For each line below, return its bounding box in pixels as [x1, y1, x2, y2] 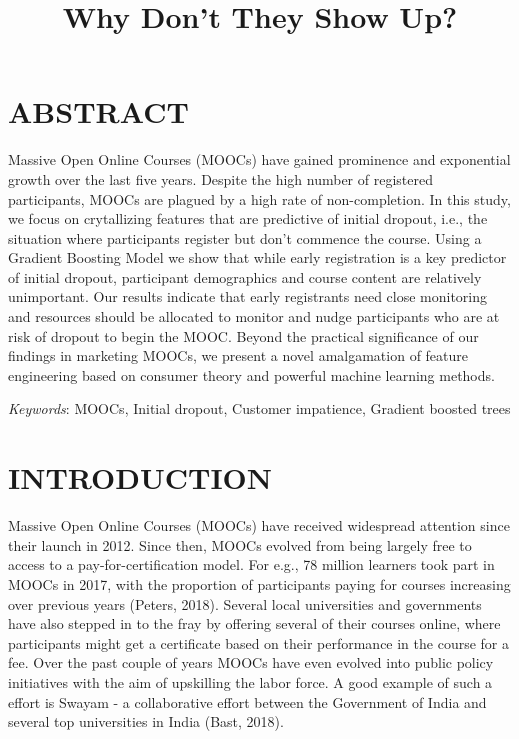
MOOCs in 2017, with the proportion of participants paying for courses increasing [8, 573, 511, 594]
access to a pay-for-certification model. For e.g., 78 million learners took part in [8, 554, 495, 575]
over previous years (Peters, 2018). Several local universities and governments [8, 593, 482, 614]
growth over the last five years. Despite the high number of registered [8, 168, 433, 189]
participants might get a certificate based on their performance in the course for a [8, 632, 509, 653]
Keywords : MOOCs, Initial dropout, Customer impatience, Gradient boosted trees [8, 398, 511, 419]
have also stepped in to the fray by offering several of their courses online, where [8, 613, 501, 634]
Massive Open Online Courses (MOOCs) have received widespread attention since [8, 515, 510, 536]
